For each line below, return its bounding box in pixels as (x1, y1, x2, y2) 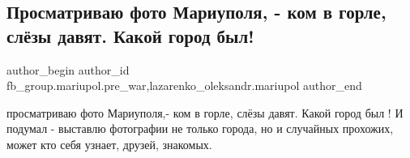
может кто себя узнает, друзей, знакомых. (6, 135, 212, 152)
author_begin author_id (6, 61, 130, 78)
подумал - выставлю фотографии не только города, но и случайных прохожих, (6, 120, 394, 137)
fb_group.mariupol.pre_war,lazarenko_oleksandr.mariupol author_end (6, 77, 362, 94)
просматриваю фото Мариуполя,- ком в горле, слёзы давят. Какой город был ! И (6, 104, 404, 121)
